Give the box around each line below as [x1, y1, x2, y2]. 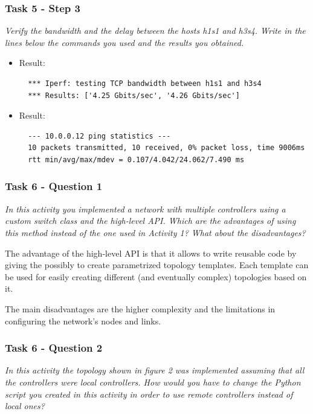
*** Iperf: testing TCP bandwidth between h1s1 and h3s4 [28, 79, 262, 88]
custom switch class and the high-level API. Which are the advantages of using [5, 214, 296, 227]
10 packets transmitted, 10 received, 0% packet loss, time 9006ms [28, 143, 305, 153]
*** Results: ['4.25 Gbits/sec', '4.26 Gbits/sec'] [28, 91, 240, 100]
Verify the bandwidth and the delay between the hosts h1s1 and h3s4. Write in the [5, 24, 306, 37]
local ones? [5, 399, 45, 412]
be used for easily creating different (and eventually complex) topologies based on [5, 270, 307, 283]
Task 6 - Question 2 [5, 340, 103, 355]
